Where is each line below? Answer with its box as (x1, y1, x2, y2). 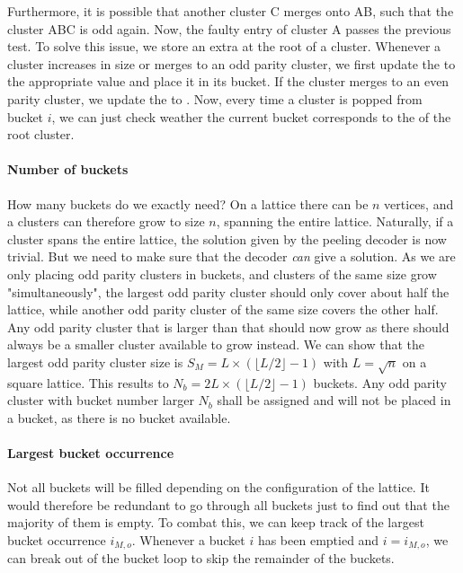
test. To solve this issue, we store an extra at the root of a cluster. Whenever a (7, 37, 441, 56)
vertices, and (384, 194, 454, 213)
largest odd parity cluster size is (7, 352, 183, 371)
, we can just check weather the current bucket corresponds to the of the (51, 107, 451, 126)
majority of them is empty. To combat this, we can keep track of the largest (7, 513, 424, 532)
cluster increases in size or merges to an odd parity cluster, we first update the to (7, 54, 456, 73)
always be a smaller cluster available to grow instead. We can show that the (7, 335, 425, 354)
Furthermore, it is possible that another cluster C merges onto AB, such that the (7, 2, 454, 20)
